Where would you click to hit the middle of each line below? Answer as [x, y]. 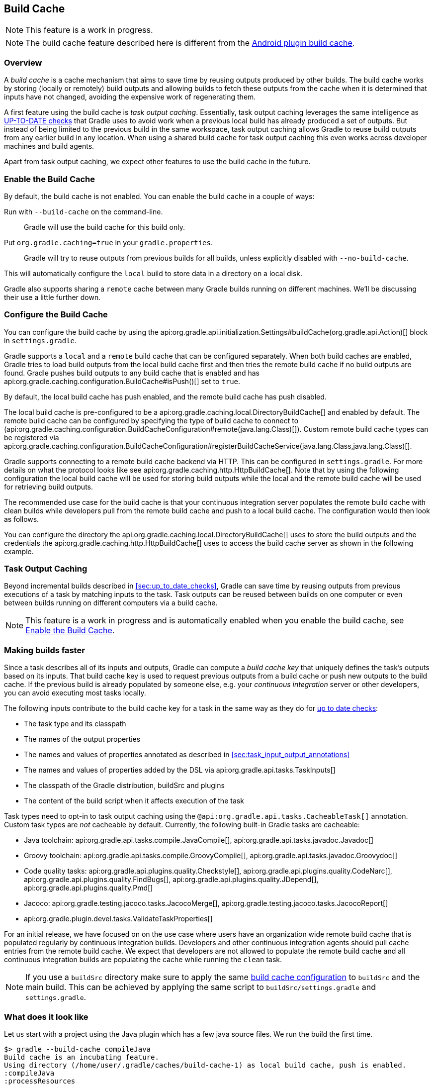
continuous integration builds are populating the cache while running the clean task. [143, 960]
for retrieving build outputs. [49, 487]
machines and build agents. [49, 146]
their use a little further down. [52, 297]
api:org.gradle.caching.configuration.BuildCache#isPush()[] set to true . [122, 381]
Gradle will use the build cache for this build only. [104, 227]
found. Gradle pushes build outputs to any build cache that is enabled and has [132, 373]
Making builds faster [44, 650]
